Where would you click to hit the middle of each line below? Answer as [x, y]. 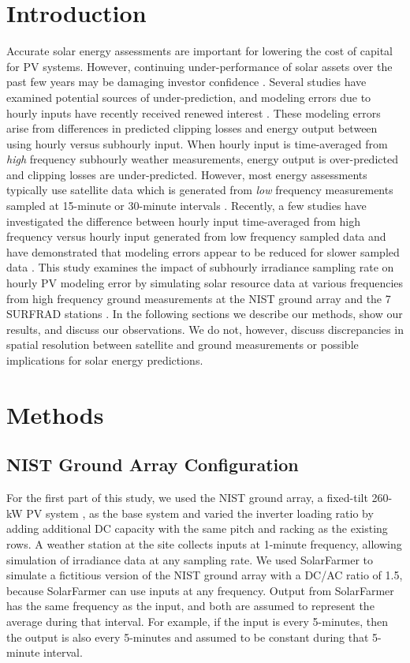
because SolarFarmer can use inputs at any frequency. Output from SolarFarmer [200, 590]
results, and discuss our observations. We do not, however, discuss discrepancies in [205, 329]
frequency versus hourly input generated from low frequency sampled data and [196, 236]
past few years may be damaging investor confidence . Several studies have [186, 82]
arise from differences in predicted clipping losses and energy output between [192, 128]
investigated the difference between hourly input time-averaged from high [184, 221]
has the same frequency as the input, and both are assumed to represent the [190, 606]
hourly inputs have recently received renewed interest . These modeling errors [194, 112]
